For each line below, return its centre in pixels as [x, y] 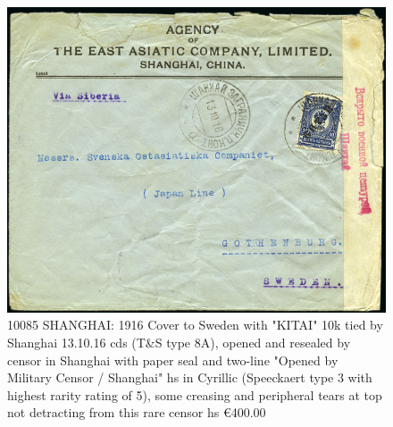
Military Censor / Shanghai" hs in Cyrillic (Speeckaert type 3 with [190, 377]
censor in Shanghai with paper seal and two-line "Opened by [173, 360]
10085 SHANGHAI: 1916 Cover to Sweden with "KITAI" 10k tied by [195, 325]
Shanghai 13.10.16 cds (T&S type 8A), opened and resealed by [179, 343]
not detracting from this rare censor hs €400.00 [137, 412]
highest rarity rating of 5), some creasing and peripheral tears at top [195, 394]
